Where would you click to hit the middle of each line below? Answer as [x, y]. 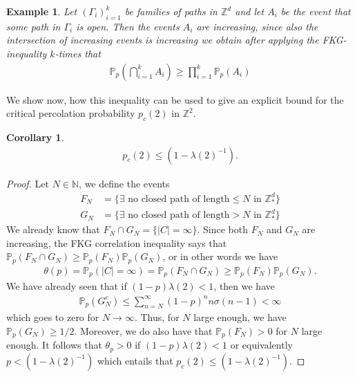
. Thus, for [157, 317]
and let [250, 11]
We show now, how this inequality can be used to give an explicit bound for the [175, 99]
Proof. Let [28, 183]
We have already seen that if [67, 286]
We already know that [53, 229]
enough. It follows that [54, 345]
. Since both [222, 229]
